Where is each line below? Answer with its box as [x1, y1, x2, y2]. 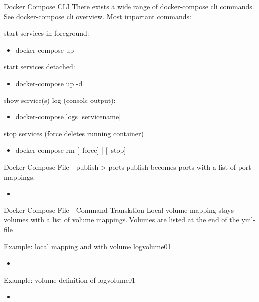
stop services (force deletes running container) [4, 128, 144, 138]
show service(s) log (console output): [4, 95, 116, 105]
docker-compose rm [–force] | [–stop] [15, 145, 126, 155]
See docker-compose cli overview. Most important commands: [4, 11, 191, 21]
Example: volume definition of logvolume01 [4, 274, 135, 285]
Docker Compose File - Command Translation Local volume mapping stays [4, 204, 234, 215]
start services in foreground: [4, 28, 89, 38]
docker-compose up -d [15, 78, 83, 88]
